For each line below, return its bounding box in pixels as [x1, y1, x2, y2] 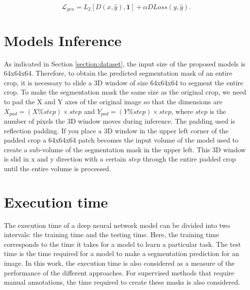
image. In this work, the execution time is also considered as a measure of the [4, 258, 235, 268]
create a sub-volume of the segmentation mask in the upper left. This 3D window [4, 144, 246, 154]
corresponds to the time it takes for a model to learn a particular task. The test [4, 239, 241, 249]
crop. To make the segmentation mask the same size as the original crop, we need [4, 87, 246, 97]
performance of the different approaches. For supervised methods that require [4, 267, 234, 277]
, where [171, 106, 193, 116]
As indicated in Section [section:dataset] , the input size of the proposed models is [4, 58, 246, 68]
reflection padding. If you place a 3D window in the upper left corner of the [4, 125, 229, 135]
